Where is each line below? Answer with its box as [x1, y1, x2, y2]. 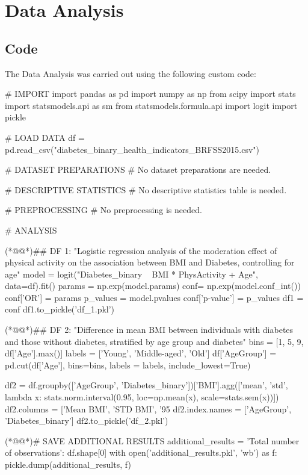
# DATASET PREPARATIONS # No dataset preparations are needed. [5, 163, 271, 176]
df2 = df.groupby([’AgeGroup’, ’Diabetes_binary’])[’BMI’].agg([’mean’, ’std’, [5, 379, 288, 391]
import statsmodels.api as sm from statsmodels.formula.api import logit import [5, 99, 298, 111]
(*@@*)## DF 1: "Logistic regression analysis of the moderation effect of [5, 244, 277, 256]
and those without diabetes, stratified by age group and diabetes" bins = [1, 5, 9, [5, 335, 304, 347]
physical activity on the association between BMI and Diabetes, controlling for [5, 256, 295, 269]
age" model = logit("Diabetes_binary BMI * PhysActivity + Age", [5, 267, 258, 280]
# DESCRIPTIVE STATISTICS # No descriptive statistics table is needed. [5, 183, 287, 196]
